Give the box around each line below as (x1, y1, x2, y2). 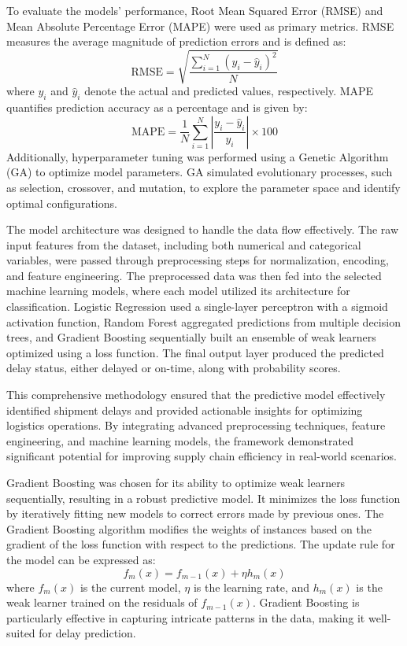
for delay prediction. (39, 625, 136, 641)
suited (6, 625, 35, 641)
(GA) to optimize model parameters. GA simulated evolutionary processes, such (6, 164, 393, 180)
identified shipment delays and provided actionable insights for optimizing (6, 401, 363, 418)
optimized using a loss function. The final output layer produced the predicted (6, 344, 384, 360)
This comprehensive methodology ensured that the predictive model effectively (6, 386, 386, 403)
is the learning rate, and (193, 578, 310, 595)
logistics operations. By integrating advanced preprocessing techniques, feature (6, 417, 386, 434)
